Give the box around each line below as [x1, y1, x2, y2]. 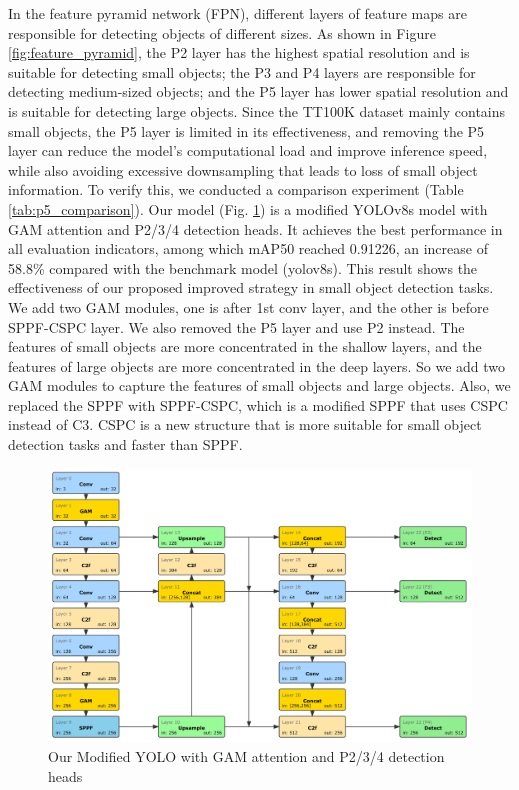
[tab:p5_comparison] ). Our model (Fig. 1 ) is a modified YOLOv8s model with [8, 198, 488, 219]
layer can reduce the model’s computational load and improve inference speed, [8, 140, 488, 161]
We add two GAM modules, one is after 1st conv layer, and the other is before [8, 296, 489, 317]
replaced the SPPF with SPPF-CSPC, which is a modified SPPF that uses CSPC [8, 394, 508, 415]
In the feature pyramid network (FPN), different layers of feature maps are [8, 3, 467, 23]
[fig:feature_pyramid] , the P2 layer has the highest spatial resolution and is [8, 42, 470, 63]
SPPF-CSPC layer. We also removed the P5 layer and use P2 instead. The [8, 316, 465, 337]
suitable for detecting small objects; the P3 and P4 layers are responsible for [8, 61, 476, 82]
